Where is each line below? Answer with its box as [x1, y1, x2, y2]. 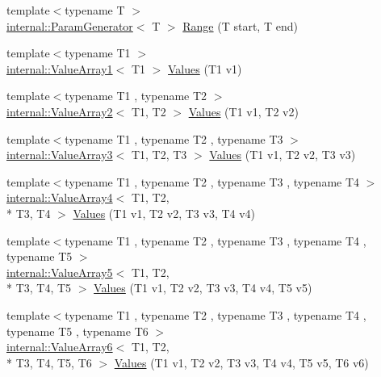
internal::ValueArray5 [6, 263, 113, 280]
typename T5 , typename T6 [6, 322, 149, 339]
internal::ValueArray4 [6, 189, 113, 206]
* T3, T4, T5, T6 [6, 354, 92, 371]
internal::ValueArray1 [6, 60, 113, 77]
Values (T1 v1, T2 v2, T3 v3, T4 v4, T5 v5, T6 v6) [114, 354, 369, 371]
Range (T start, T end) [182, 17, 298, 34]
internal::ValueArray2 [6, 103, 113, 119]
